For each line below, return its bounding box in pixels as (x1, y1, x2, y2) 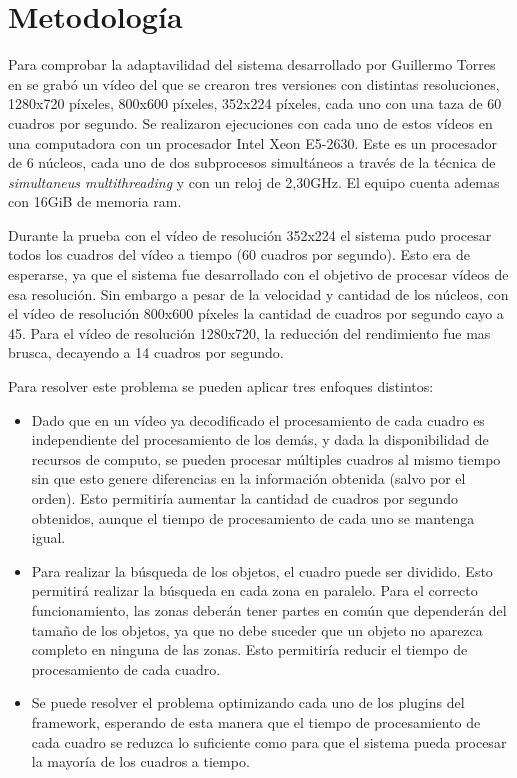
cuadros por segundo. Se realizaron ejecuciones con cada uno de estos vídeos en (8, 112, 493, 133)
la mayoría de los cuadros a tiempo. (31, 751, 250, 772)
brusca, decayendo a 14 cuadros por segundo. (8, 342, 284, 363)
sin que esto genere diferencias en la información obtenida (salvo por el (31, 468, 466, 489)
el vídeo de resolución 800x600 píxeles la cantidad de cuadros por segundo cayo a (8, 303, 504, 324)
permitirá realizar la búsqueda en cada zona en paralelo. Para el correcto (31, 580, 478, 601)
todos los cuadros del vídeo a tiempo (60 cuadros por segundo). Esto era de (8, 244, 471, 265)
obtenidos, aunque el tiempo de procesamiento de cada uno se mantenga (31, 507, 475, 528)
